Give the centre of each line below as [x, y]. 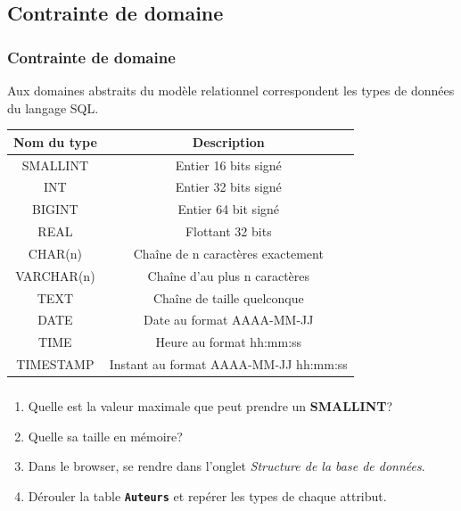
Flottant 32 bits [228, 231]
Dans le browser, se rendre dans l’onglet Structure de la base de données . [226, 466]
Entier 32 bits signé [228, 187]
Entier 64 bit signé [229, 209]
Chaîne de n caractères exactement [228, 253]
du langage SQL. [53, 107]
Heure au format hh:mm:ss [229, 342]
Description [228, 141]
